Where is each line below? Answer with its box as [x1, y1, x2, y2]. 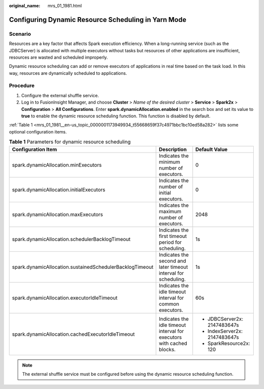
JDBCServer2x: [207, 315, 243, 322]
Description [159, 146, 187, 152]
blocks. [159, 346, 176, 353]
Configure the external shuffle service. [21, 92, 99, 98]
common [159, 301, 179, 307]
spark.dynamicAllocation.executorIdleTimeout [12, 294, 118, 301]
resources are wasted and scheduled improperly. [9, 54, 108, 60]
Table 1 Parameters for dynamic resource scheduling [9, 138, 131, 145]
